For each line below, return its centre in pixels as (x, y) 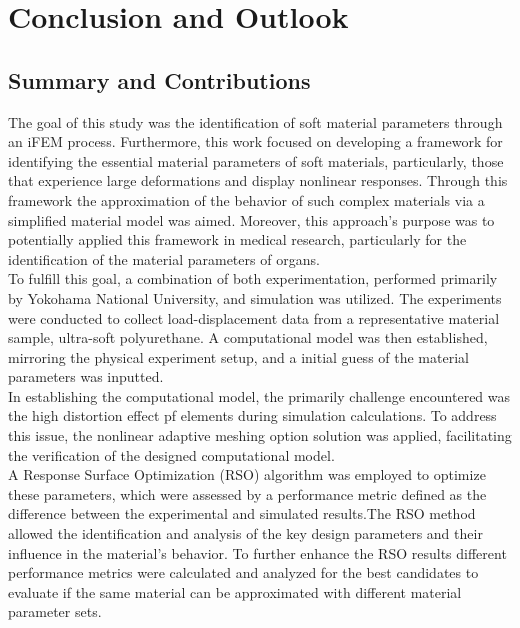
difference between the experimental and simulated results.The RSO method (242, 513)
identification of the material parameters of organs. (164, 258)
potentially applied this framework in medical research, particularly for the (237, 239)
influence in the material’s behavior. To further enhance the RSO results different (257, 552)
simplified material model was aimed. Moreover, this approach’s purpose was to (251, 219)
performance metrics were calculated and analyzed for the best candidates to (243, 572)
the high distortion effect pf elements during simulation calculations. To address (252, 415)
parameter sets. (55, 611)
